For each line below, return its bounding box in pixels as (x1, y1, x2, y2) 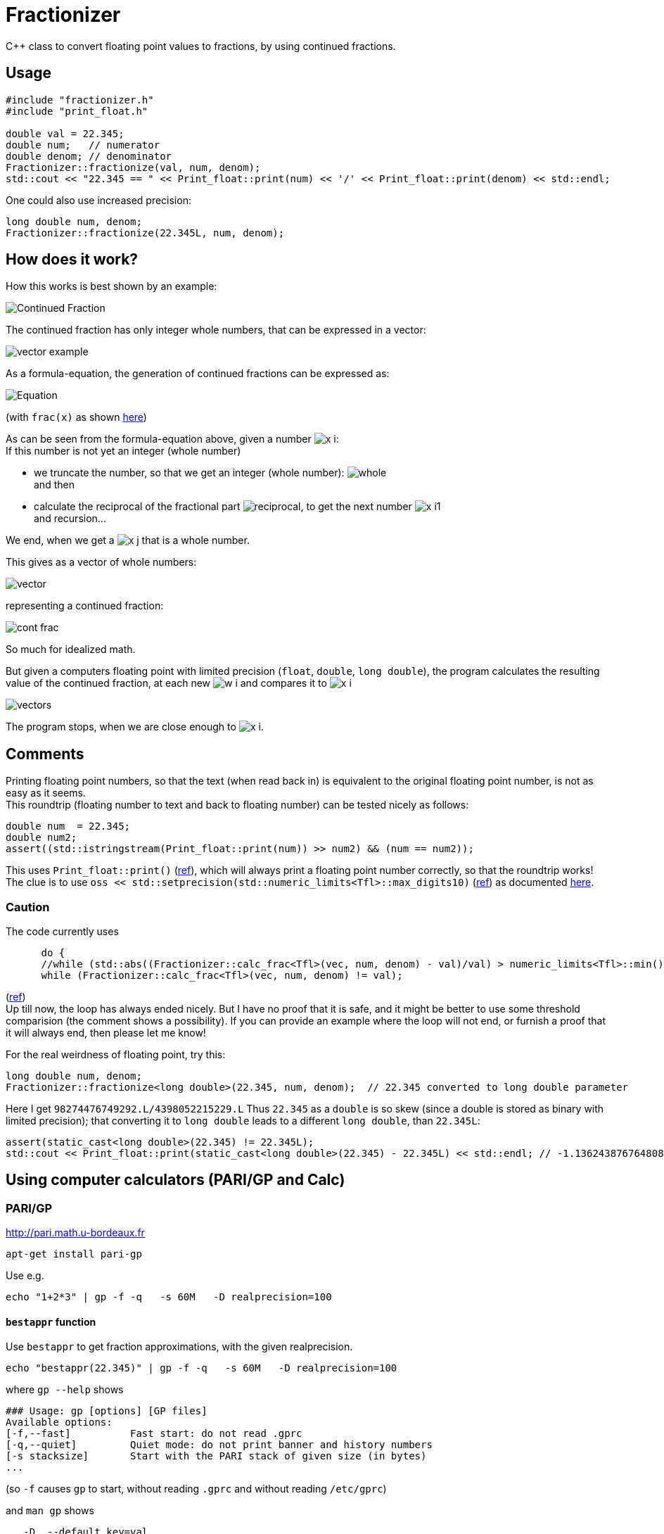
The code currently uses (6, 925, 119, 938)
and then (34, 478, 75, 491)
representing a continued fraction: (6, 600, 164, 612)
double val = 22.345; (6, 127, 124, 139)
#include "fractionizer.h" (6, 94, 154, 106)
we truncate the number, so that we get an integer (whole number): (34, 467, 345, 479)
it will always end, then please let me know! (6, 1027, 206, 1039)
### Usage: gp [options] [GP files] (6, 1405, 207, 1417)
